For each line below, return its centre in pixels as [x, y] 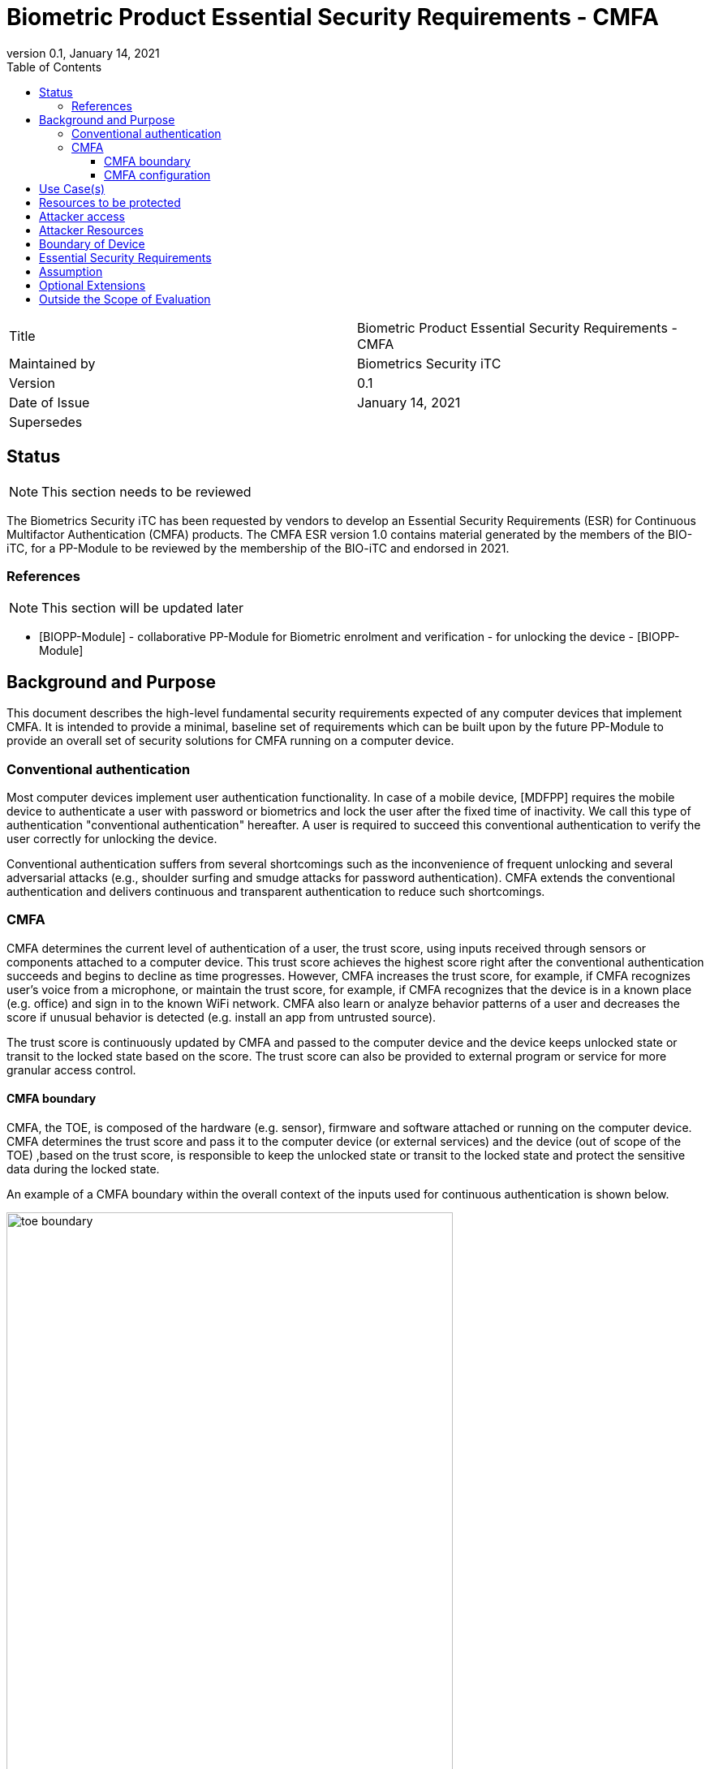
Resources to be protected [110, 202]
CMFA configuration [157, 174]
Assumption [71, 271]
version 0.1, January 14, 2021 [83, 53]
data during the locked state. [83, 1169]
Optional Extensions [93, 285]
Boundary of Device [92, 243]
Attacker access [82, 216]
